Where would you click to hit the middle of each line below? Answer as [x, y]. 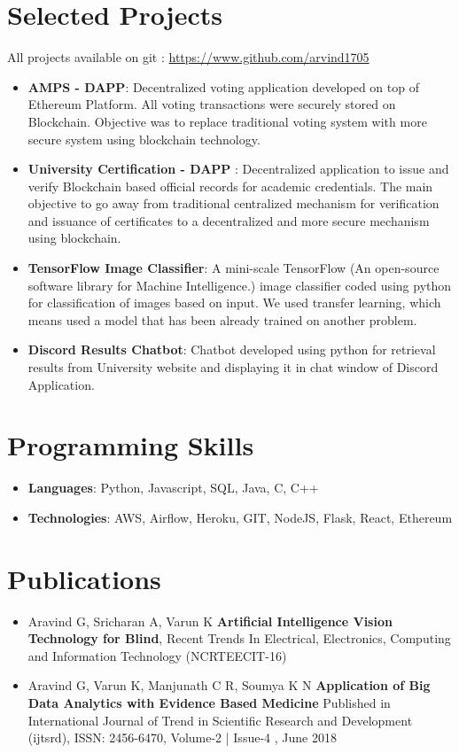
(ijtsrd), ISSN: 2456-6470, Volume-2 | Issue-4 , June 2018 [182, 737]
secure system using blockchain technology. [144, 139]
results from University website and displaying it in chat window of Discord [233, 367]
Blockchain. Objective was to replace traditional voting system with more [227, 121]
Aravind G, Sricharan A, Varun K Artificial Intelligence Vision [210, 621]
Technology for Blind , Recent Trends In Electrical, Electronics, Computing [239, 638]
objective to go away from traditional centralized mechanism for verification [233, 203]
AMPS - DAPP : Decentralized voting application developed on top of [223, 86]
